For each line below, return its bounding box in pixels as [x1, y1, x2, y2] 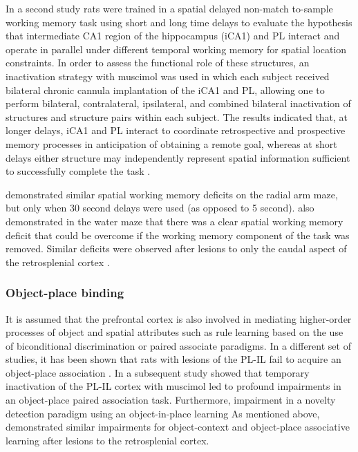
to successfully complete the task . [6, 164, 151, 178]
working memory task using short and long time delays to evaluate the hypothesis [6, 15, 352, 29]
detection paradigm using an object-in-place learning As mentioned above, [6, 406, 320, 420]
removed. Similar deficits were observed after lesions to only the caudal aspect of [6, 241, 347, 256]
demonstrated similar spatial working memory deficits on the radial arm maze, [6, 187, 338, 201]
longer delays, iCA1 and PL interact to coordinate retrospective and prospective [6, 123, 346, 138]
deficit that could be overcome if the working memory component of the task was [6, 227, 350, 242]
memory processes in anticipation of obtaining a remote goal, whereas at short [6, 136, 337, 151]
